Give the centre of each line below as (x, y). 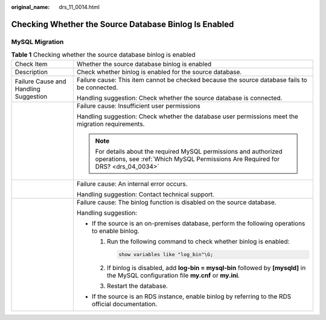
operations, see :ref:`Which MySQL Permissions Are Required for (187, 158)
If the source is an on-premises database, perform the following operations (198, 223)
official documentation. (124, 304)
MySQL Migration (37, 42)
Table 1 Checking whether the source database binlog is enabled (103, 55)
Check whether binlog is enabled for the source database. (159, 72)
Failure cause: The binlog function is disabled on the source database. (177, 202)
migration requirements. (110, 124)
